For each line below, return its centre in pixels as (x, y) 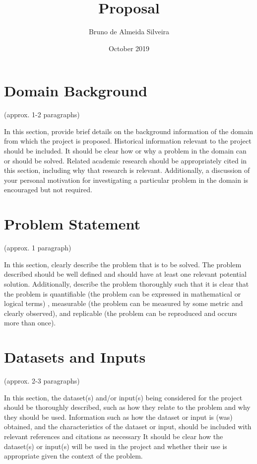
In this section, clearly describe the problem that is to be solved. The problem (123, 264)
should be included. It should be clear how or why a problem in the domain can (125, 151)
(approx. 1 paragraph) (38, 248)
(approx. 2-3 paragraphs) (42, 381)
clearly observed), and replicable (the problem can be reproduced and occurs (121, 313)
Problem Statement (72, 224)
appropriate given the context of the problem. (73, 456)
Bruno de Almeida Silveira (129, 32)
